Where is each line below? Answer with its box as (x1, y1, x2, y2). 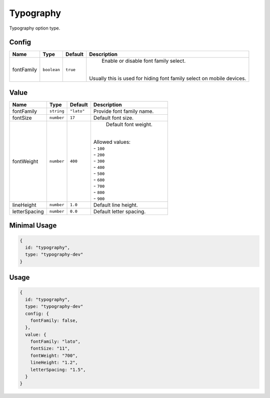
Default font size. (93, 114, 134, 121)
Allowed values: (93, 138, 131, 145)
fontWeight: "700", (30, 352, 78, 358)
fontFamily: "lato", (30, 339, 81, 344)
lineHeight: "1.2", (30, 360, 78, 365)
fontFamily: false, (30, 317, 78, 323)
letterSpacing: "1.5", (30, 366, 86, 372)
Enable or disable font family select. (101, 58, 186, 65)
